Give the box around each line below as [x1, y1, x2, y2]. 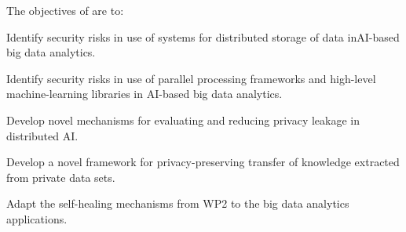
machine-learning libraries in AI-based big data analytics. [6, 85, 283, 102]
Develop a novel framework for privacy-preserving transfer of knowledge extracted [6, 154, 400, 170]
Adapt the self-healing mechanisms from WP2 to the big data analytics [6, 195, 349, 212]
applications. [6, 210, 68, 227]
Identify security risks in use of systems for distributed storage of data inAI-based [6, 28, 400, 45]
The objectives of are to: [6, 2, 124, 18]
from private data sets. [6, 169, 115, 185]
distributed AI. [6, 127, 79, 143]
